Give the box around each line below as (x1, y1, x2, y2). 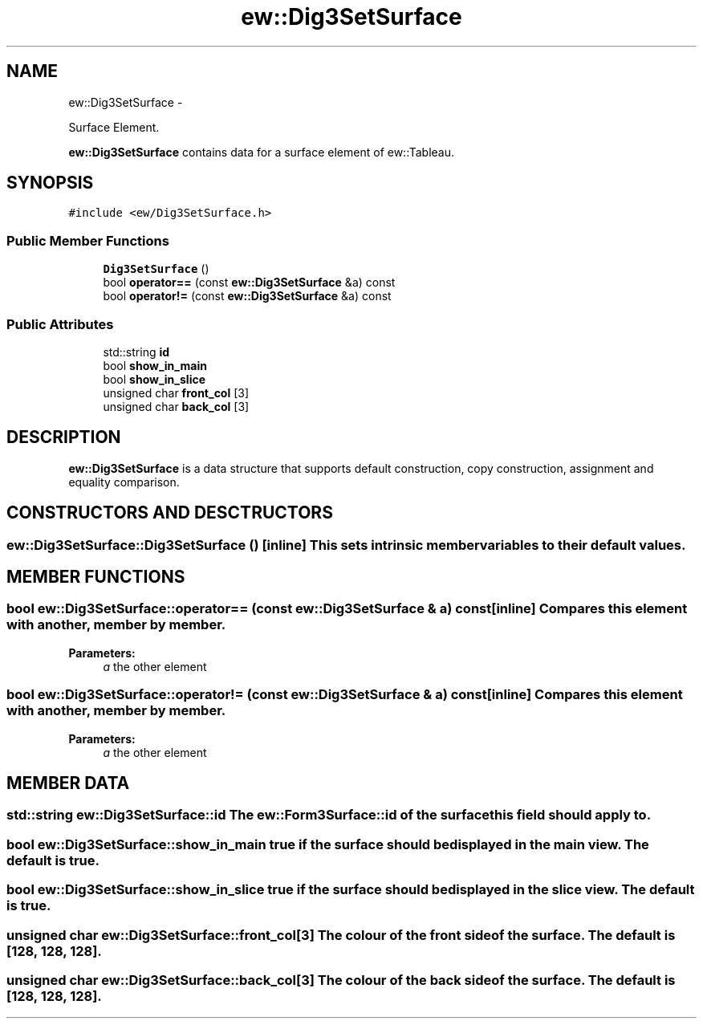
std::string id (103, 344, 170, 359)
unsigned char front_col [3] (103, 385, 250, 400)
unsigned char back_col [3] (103, 399, 250, 413)
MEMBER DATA (6, 773, 130, 794)
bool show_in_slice (103, 372, 206, 386)
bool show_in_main (103, 358, 207, 372)
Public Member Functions (6, 232, 169, 249)
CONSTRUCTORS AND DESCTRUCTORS (6, 502, 333, 523)
